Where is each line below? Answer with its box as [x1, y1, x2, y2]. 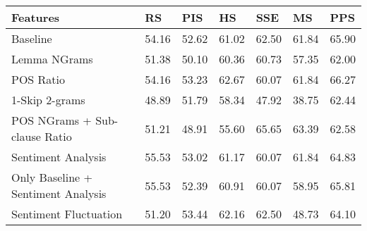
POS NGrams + [11, 112, 92, 128]
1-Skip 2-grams [11, 92, 85, 108]
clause [11, 128, 41, 144]
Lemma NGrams [11, 51, 93, 67]
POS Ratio [11, 71, 66, 87]
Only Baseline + [11, 169, 92, 185]
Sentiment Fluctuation [11, 206, 123, 222]
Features [11, 9, 60, 25]
